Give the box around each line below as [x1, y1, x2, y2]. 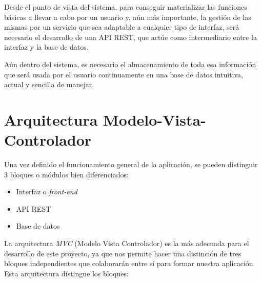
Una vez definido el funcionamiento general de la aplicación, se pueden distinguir [4, 159, 258, 170]
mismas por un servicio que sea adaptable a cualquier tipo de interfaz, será [4, 22, 239, 32]
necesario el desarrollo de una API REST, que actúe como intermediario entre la [4, 31, 257, 42]
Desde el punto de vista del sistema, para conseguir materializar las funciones [4, 2, 247, 12]
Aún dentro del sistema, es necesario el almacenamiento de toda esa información [4, 58, 256, 69]
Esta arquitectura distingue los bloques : [4, 268, 129, 278]
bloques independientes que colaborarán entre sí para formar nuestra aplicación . [4, 258, 255, 269]
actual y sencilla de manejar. [4, 79, 94, 90]
